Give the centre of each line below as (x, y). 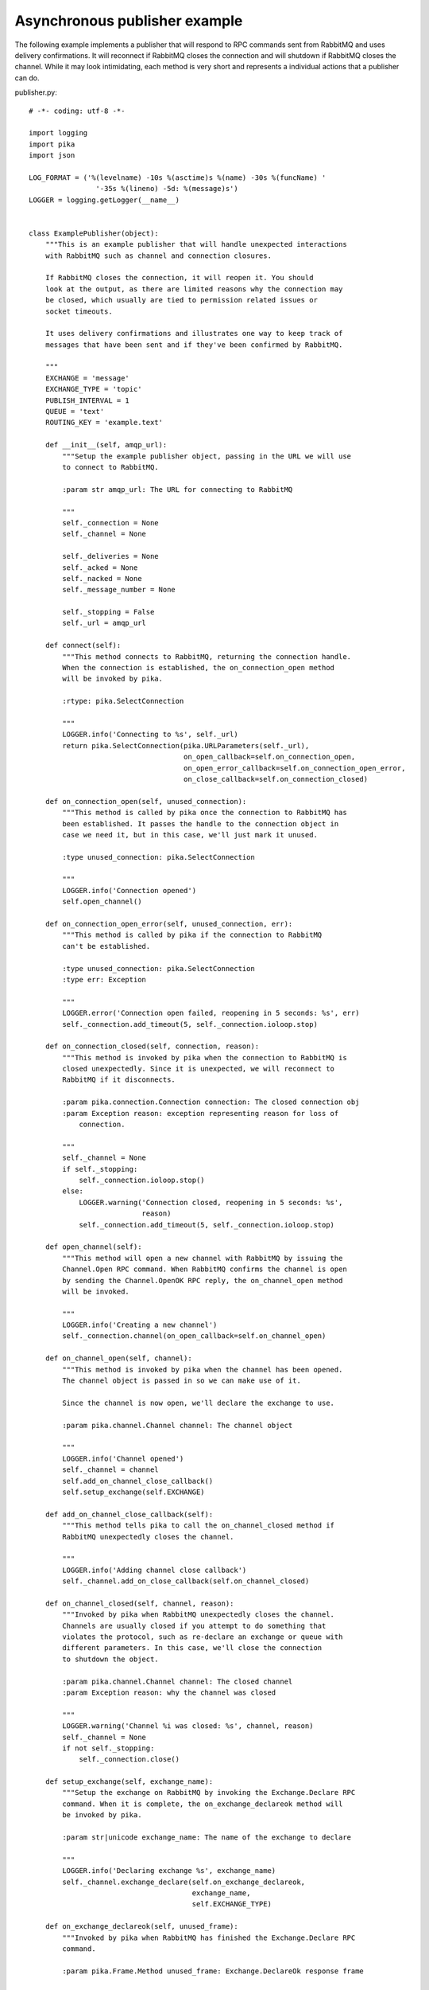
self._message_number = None (119, 590)
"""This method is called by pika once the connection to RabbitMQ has (205, 813)
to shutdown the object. (110, 1659)
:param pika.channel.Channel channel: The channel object (178, 1425)
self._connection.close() (129, 1760)
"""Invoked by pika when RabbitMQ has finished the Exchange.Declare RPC (209, 1937)
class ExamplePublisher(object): (94, 233)
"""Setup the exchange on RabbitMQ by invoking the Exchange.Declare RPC (209, 1793)
